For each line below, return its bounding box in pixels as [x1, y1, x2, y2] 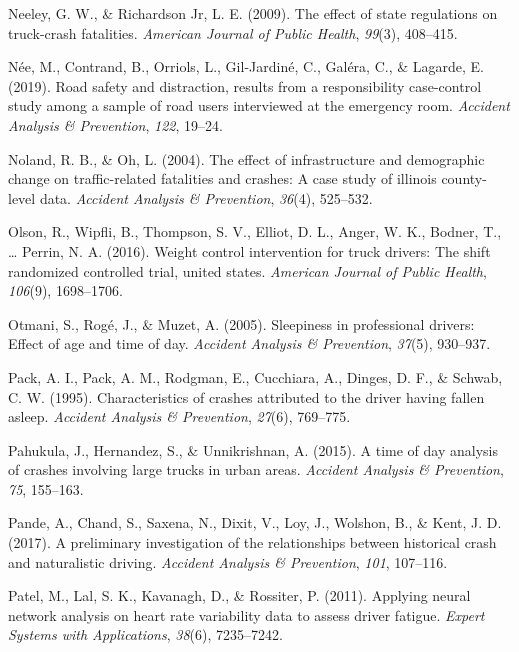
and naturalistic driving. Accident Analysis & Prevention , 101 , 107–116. [8, 551, 448, 572]
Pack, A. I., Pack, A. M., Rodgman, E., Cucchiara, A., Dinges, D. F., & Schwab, [8, 366, 503, 387]
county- [441, 168, 487, 189]
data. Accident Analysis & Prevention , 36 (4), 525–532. [39, 187, 373, 208]
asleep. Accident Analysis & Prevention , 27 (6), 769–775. [8, 406, 351, 427]
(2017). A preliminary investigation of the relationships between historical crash [8, 532, 497, 553]
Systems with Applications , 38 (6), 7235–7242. [8, 624, 283, 645]
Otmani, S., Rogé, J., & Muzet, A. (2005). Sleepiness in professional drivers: [8, 313, 475, 334]
